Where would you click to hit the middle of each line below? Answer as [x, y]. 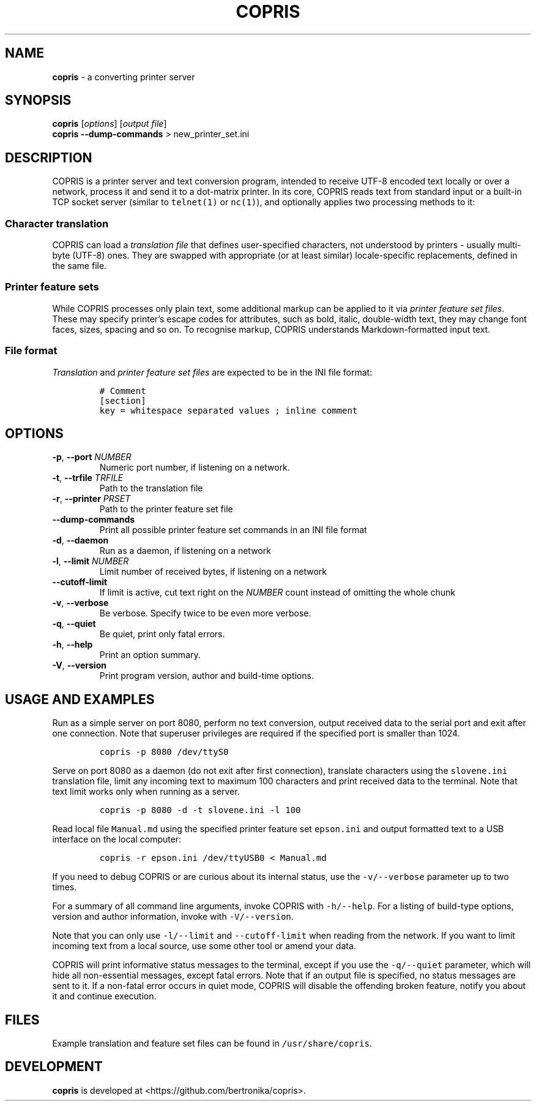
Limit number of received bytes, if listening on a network [213, 572]
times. [65, 887]
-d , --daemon [80, 540]
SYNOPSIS [38, 100]
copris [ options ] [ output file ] [110, 124]
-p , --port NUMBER [92, 457]
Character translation [57, 223]
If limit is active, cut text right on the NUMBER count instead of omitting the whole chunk [277, 593]
